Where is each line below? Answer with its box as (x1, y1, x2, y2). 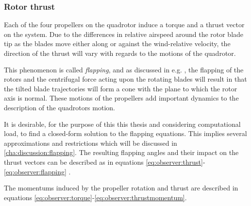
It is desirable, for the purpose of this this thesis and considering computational (4, 119, 241, 129)
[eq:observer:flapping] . (4, 166, 71, 176)
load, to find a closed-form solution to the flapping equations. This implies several (4, 128, 247, 138)
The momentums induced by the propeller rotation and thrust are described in (4, 183, 238, 193)
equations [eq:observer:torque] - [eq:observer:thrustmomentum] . (4, 192, 187, 202)
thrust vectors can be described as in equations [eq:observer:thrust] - (4, 156, 205, 167)
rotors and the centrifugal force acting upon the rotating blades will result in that (4, 74, 247, 84)
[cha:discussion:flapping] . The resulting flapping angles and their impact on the (4, 147, 239, 157)
